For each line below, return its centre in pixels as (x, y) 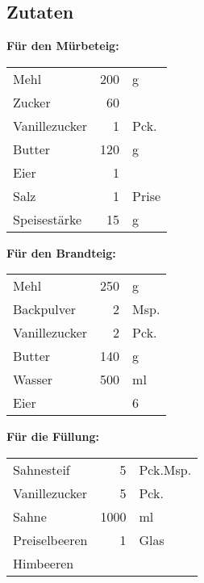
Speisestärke (48, 219)
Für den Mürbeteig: (63, 46)
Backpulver (45, 309)
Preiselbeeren (50, 539)
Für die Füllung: (53, 436)
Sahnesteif (42, 469)
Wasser (33, 380)
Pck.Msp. (165, 469)
